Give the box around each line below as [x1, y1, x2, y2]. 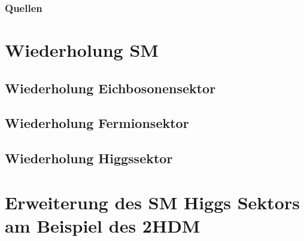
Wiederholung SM [5, 38, 159, 62]
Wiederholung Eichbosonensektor [5, 78, 216, 97]
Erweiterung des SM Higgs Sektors [5, 190, 300, 214]
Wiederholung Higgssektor [5, 149, 173, 167]
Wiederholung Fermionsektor [5, 114, 189, 132]
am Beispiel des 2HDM [5, 213, 200, 237]
